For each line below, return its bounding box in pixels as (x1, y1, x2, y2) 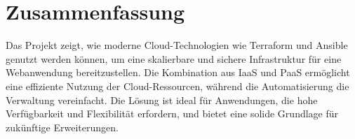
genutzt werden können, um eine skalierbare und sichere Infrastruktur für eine (6, 51, 342, 66)
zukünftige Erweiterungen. (6, 119, 119, 134)
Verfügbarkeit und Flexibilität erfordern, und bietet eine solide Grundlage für (6, 106, 339, 121)
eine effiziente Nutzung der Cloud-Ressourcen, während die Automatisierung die (6, 78, 349, 93)
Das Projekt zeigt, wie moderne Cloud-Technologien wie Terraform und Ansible (6, 38, 348, 52)
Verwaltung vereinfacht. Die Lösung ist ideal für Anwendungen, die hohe (6, 92, 318, 107)
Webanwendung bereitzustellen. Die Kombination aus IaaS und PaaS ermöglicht (6, 65, 350, 80)
